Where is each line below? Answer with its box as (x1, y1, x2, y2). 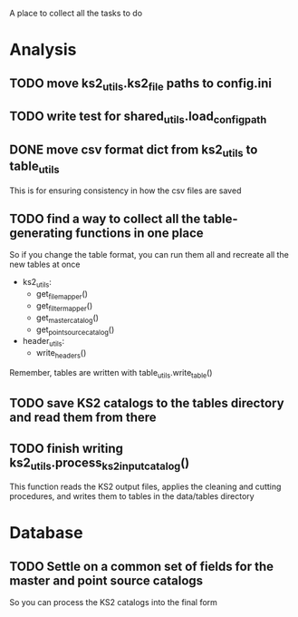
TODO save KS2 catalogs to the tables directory (9, 396, 284, 411)
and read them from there (9, 410, 157, 426)
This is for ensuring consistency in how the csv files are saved (9, 185, 242, 196)
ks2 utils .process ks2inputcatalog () (9, 455, 190, 473)
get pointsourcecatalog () (35, 324, 115, 337)
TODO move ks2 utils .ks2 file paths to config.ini (9, 75, 272, 93)
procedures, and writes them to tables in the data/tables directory (9, 491, 255, 502)
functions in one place (75, 225, 204, 240)
